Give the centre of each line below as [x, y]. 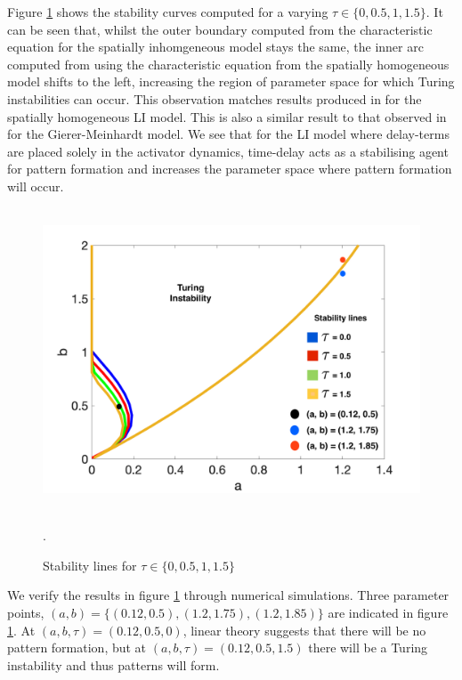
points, [26, 613]
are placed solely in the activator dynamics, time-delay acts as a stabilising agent [228, 151]
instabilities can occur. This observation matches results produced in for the [215, 98]
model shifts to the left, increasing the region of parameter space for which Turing [231, 81]
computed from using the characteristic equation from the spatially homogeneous [228, 64]
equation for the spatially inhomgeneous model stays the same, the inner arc [215, 47]
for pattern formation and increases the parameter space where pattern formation [230, 169]
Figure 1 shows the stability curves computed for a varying [168, 12]
